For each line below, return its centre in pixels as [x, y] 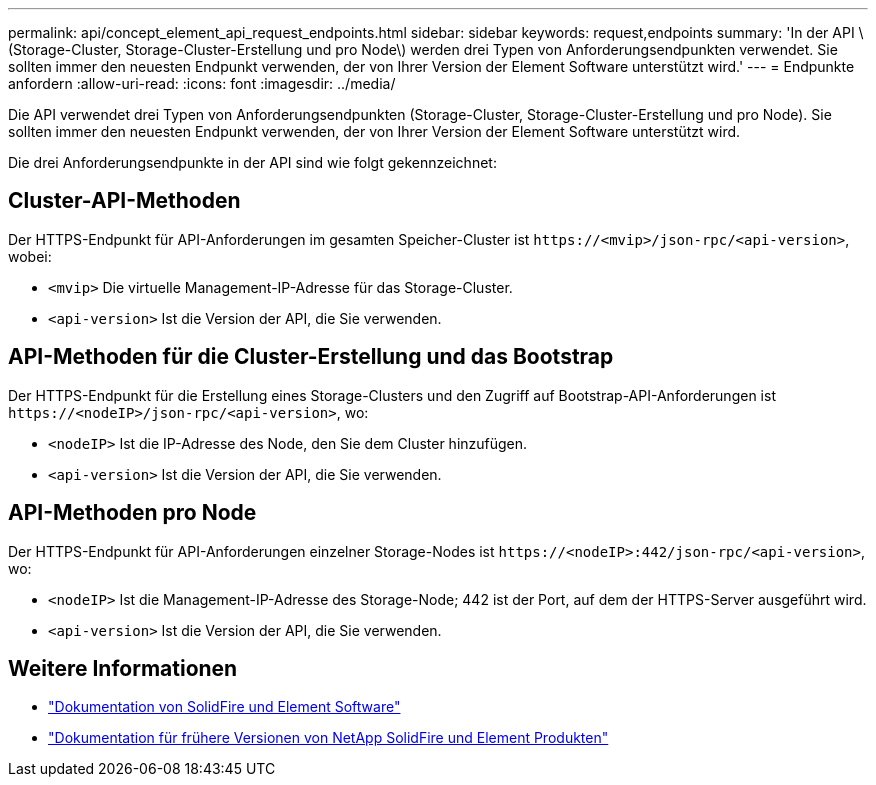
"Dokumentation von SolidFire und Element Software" [224, 707]
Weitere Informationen [123, 668]
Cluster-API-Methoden [124, 201]
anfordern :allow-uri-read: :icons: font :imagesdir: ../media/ [202, 83]
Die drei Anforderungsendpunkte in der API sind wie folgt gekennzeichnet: [252, 162]
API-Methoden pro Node [132, 513]
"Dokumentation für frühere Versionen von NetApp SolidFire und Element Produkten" [328, 738]
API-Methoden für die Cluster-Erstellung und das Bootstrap [311, 357]
